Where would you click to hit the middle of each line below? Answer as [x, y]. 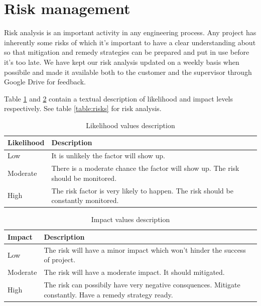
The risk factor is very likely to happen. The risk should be [142, 190]
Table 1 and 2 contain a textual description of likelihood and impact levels [119, 98]
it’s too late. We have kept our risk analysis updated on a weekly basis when [122, 62]
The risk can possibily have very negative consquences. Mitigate [142, 284]
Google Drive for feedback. [45, 82]
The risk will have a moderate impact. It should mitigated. [134, 272]
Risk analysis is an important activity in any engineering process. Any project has [130, 32]
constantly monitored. [85, 200]
